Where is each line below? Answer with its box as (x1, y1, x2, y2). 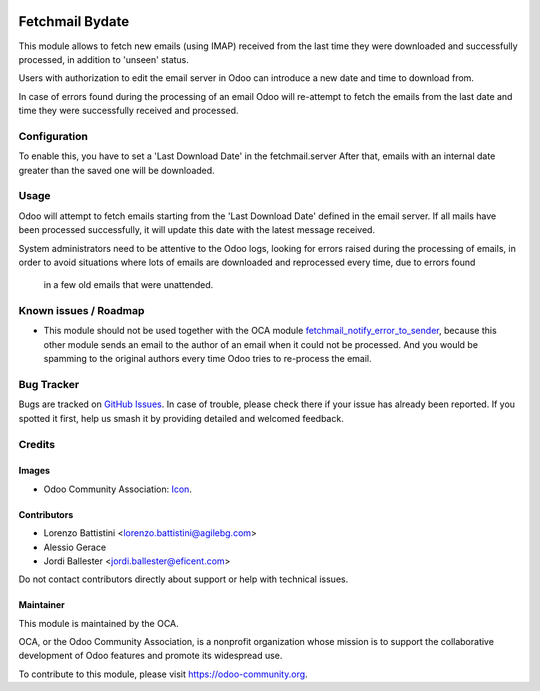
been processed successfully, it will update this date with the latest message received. (18, 224, 375, 236)
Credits (18, 437, 55, 451)
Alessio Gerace (43, 541, 107, 553)
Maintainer (18, 599, 65, 611)
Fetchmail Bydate (18, 13, 130, 30)
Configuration (18, 129, 89, 143)
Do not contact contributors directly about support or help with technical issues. (18, 573, 349, 585)
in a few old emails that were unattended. (43, 279, 214, 291)
